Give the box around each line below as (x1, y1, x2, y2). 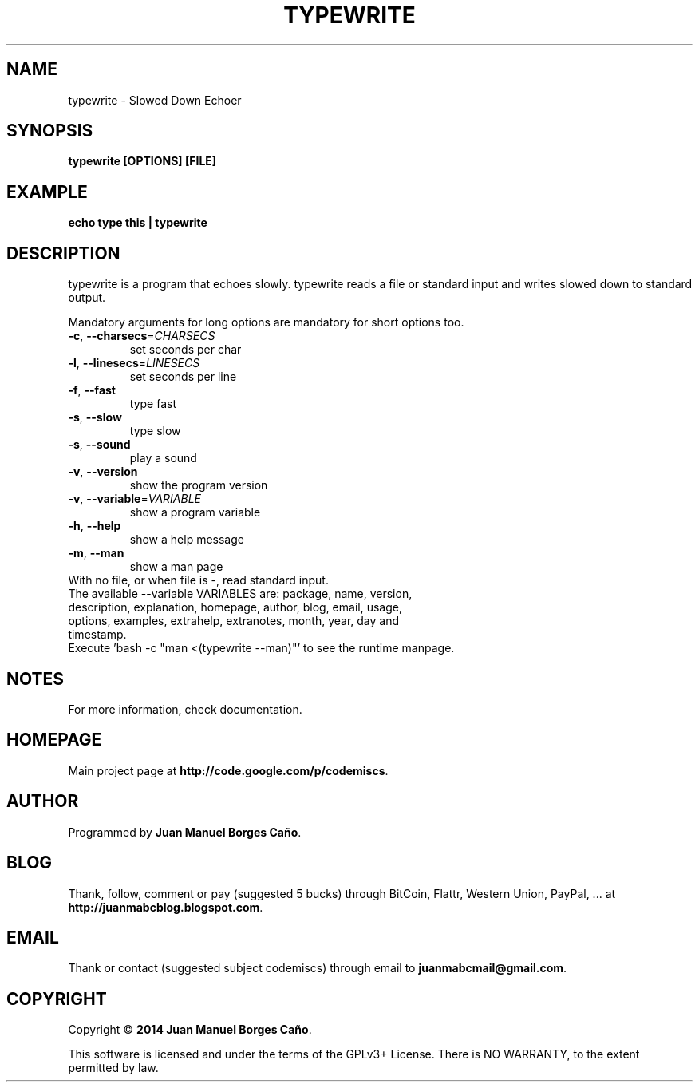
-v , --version (68, 465, 138, 479)
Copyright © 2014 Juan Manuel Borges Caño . (68, 1023, 312, 1037)
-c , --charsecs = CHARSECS (68, 329, 215, 343)
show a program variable (129, 505, 261, 520)
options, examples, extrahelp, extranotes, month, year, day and (68, 614, 400, 628)
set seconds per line (129, 370, 237, 384)
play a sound (129, 451, 197, 465)
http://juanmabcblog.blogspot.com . (68, 900, 263, 914)
